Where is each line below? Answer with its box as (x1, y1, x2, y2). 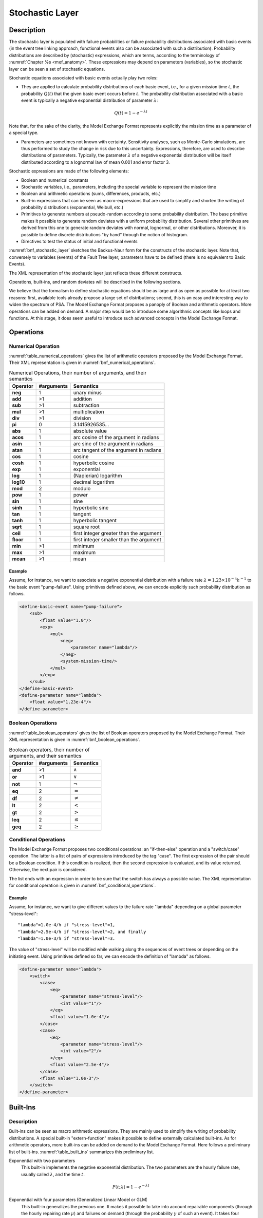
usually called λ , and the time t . (21, 1171, 85, 1177)
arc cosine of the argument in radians (73, 434, 159, 441)
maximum (73, 549, 96, 556)
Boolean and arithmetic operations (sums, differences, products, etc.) (21, 190, 161, 197)
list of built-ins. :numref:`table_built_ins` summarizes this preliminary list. (9, 1149, 154, 1155)
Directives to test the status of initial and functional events (21, 239, 138, 245)
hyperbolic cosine (73, 459, 114, 466)
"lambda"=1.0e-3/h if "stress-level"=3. (18, 935, 115, 941)
